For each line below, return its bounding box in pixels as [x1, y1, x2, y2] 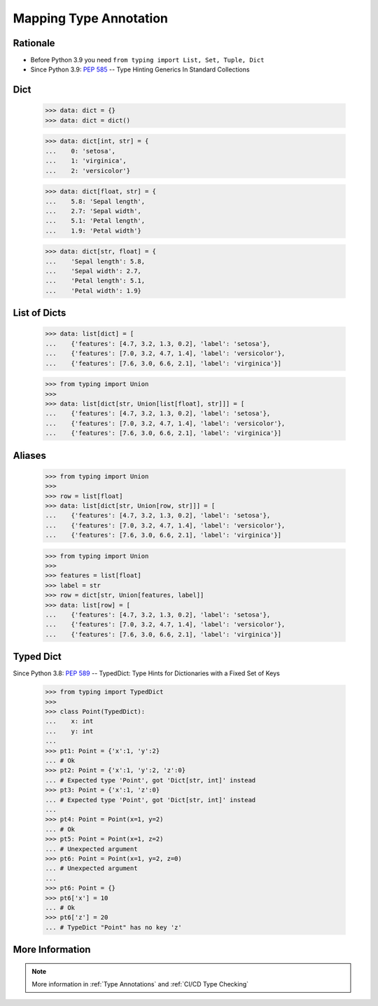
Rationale [13, 37, 55, 49]
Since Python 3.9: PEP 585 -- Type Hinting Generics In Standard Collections [30, 65, 250, 74]
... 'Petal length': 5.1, [45, 277, 146, 285]
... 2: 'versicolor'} [45, 167, 131, 174]
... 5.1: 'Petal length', [45, 217, 146, 225]
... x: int [45, 717, 94, 725]
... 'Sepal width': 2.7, [45, 267, 141, 275]
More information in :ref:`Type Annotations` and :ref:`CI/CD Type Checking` [31, 980, 248, 988]
